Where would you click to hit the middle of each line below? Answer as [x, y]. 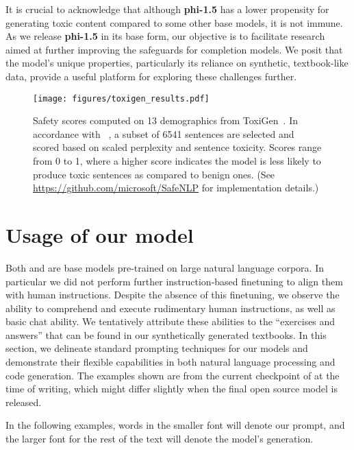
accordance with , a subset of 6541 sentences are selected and [164, 133]
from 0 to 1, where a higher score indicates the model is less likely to [177, 161]
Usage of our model [100, 234]
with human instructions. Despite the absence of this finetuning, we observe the [173, 295]
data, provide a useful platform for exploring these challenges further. [151, 76]
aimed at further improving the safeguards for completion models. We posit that [174, 49]
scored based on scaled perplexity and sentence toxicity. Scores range [177, 147]
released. [24, 402]
